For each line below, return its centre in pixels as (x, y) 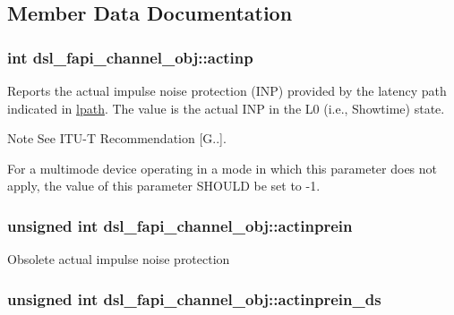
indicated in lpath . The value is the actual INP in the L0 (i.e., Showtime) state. (226, 108)
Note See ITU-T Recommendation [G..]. (117, 138)
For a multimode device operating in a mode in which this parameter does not (223, 168)
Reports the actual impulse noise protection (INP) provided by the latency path (227, 90)
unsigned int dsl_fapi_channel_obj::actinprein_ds (194, 298)
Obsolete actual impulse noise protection (119, 259)
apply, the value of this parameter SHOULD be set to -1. (164, 186)
